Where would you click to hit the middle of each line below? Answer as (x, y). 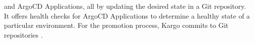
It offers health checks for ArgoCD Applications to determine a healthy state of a (127, 15)
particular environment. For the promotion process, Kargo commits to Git (116, 25)
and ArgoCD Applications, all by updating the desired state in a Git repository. (125, 6)
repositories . (23, 34)
